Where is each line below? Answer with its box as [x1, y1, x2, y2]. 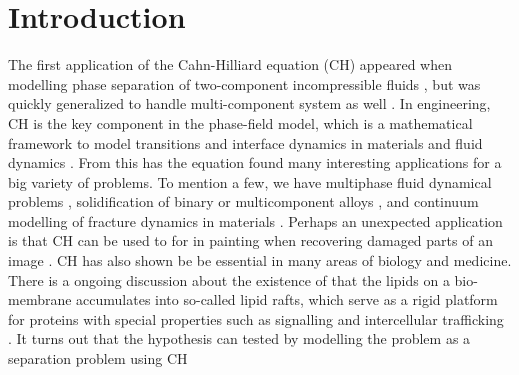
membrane [8, 289, 72, 310]
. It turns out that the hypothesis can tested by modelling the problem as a [8, 328, 471, 349]
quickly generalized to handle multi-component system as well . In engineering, [8, 93, 491, 114]
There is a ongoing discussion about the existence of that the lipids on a [8, 269, 450, 290]
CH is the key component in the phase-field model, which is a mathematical [8, 112, 473, 133]
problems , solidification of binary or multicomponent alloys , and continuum [8, 191, 479, 212]
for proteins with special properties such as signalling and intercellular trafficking [8, 308, 504, 329]
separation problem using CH [8, 348, 188, 369]
